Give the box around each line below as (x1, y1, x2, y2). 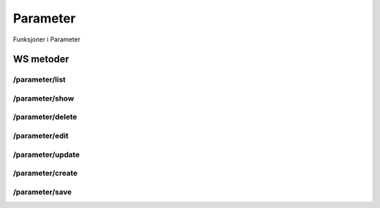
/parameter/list (13, 74, 66, 84)
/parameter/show (13, 93, 75, 103)
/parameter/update (13, 150, 80, 160)
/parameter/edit (13, 131, 69, 141)
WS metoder (13, 53, 70, 65)
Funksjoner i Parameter (13, 35, 81, 44)
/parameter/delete (13, 112, 77, 122)
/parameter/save (13, 187, 72, 197)
